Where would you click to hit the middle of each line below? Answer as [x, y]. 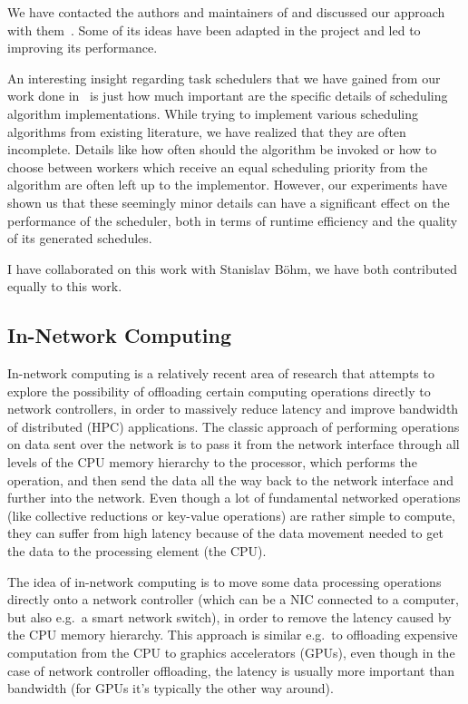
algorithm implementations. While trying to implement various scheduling [213, 113]
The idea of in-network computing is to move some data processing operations [224, 581]
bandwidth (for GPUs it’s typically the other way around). [171, 688]
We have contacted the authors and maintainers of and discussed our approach [226, 12]
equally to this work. [65, 286]
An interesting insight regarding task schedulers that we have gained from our [224, 78]
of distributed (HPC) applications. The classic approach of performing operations [234, 426]
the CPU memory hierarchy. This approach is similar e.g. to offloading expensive [233, 635]
